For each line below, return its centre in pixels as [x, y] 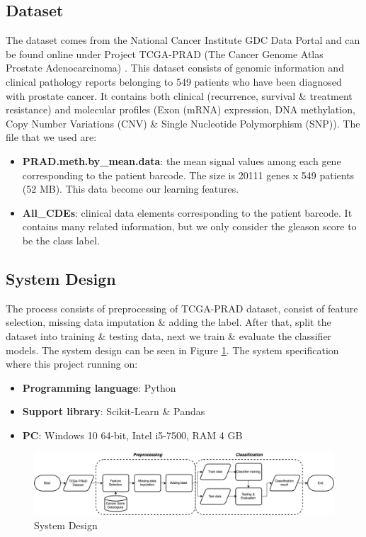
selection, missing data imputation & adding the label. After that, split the [168, 322]
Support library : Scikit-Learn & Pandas [114, 411]
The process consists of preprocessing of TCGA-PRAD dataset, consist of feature [182, 308]
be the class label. [61, 240]
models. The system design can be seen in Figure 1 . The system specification [172, 350]
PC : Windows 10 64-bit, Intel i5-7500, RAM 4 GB [132, 435]
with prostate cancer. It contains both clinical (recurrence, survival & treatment [179, 95]
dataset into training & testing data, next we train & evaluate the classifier [169, 335]
